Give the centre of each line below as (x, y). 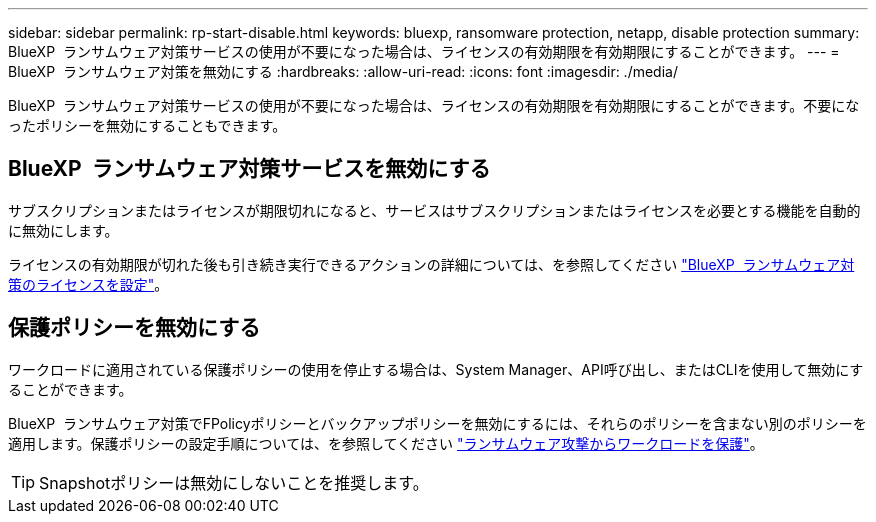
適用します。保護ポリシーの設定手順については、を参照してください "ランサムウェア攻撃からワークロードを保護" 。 (386, 443)
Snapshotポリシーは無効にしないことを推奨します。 (234, 482)
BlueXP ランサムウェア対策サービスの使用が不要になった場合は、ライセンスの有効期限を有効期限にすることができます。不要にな (434, 105)
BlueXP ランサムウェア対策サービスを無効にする (249, 169)
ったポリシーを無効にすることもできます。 (147, 125)
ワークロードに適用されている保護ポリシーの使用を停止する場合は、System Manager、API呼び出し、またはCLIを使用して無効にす (436, 369)
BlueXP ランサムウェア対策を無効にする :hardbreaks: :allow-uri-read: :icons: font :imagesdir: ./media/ (343, 71)
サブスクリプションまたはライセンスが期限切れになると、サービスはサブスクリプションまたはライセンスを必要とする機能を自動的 (434, 210)
